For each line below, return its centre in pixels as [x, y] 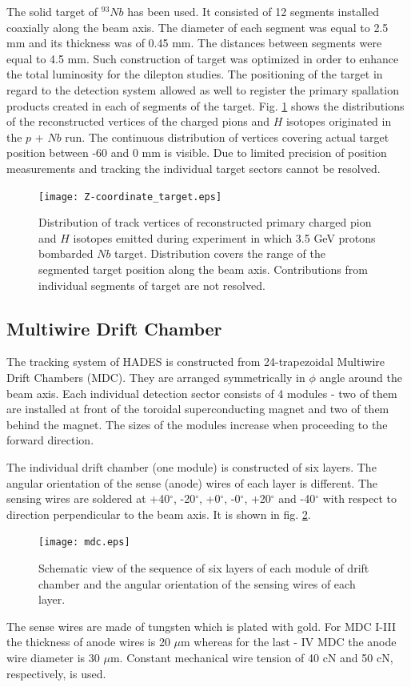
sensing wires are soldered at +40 [88, 498]
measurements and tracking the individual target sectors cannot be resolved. [194, 168]
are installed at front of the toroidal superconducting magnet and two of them [198, 409]
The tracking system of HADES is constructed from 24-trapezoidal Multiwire [196, 362]
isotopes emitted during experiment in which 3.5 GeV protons [224, 237]
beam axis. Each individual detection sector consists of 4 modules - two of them [202, 393]
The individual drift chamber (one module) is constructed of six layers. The [192, 466]
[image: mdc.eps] [84, 542]
